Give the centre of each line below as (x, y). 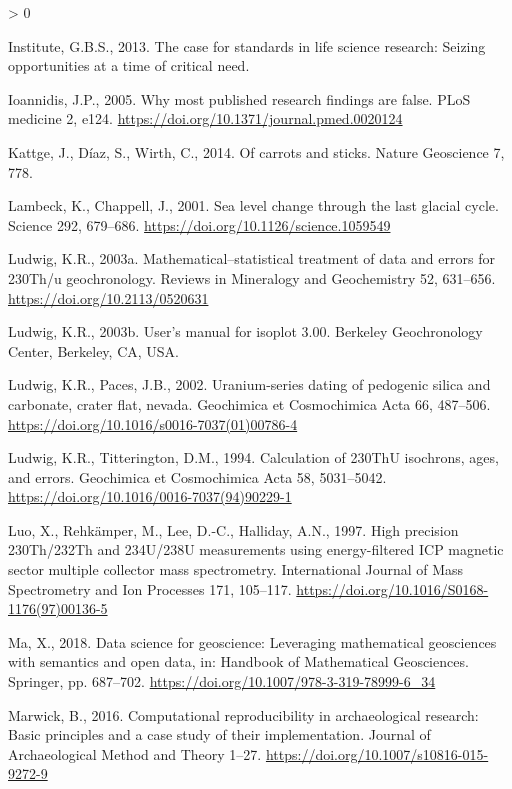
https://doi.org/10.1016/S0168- (392, 588)
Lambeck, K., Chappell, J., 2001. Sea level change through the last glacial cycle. (253, 205)
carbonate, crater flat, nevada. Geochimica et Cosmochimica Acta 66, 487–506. (249, 403)
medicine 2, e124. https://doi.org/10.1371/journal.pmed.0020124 (205, 118)
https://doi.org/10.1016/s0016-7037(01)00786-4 (153, 423)
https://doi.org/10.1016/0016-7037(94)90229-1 (150, 496)
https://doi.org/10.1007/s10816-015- (377, 753)
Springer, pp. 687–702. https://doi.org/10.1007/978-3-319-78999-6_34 (222, 681)
